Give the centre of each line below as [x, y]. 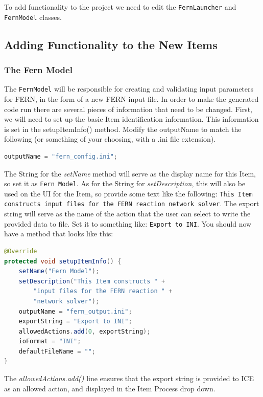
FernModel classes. [33, 17]
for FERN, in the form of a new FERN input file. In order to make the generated [131, 98]
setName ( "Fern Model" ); [59, 271]
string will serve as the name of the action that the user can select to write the [127, 214]
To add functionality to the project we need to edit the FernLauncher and [120, 7]
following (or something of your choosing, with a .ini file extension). [110, 139]
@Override [21, 251]
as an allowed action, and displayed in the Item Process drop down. [110, 388]
